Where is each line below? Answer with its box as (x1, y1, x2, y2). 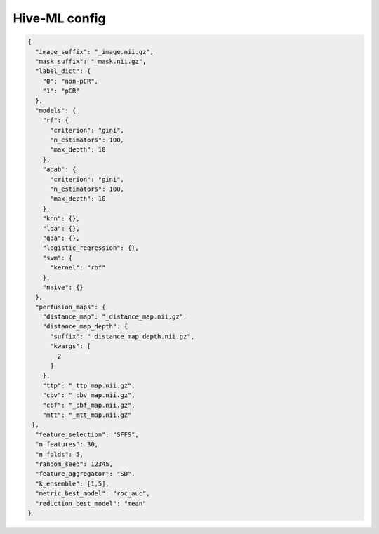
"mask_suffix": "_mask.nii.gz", (35, 57, 147, 65)
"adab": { (42, 166, 77, 173)
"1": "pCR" (42, 87, 80, 95)
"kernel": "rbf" (50, 264, 106, 272)
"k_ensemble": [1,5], (35, 479, 110, 488)
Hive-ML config (13, 11, 106, 26)
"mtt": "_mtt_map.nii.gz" (42, 410, 132, 419)
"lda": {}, (42, 225, 80, 232)
